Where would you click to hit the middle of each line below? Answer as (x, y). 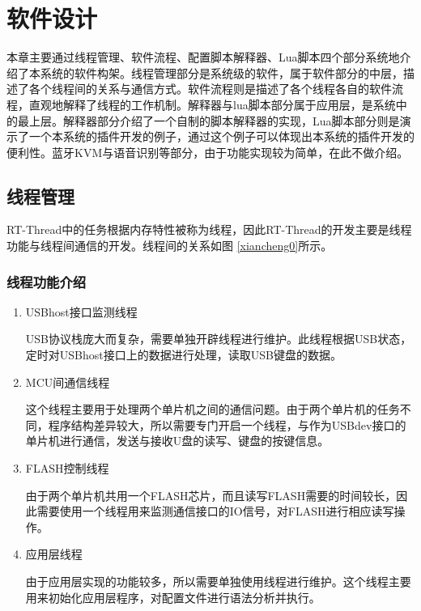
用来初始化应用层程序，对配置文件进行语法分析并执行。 (173, 597)
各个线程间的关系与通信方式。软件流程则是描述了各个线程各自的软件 (210, 89)
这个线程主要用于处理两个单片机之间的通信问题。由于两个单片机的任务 (213, 409)
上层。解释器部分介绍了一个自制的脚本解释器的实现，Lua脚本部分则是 (214, 120)
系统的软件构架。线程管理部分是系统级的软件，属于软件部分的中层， (221, 72)
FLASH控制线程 (67, 468)
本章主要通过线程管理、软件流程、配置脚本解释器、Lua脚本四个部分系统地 (203, 57)
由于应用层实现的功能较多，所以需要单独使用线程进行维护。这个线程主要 (218, 581)
